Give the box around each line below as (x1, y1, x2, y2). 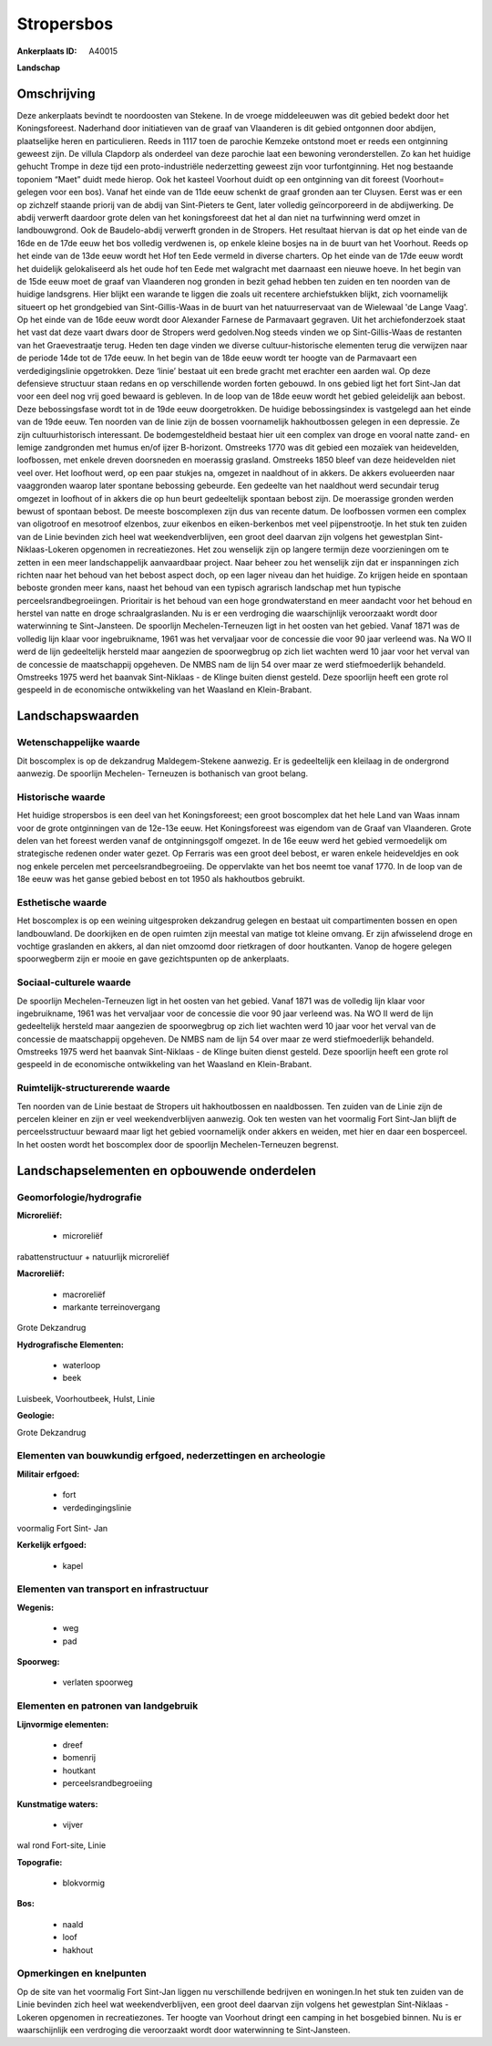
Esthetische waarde (16, 896, 108, 909)
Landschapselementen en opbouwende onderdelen (16, 1163, 316, 1179)
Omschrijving (16, 86, 96, 101)
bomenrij (62, 1752, 96, 1763)
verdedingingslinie (62, 1501, 132, 1513)
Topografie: (16, 1856, 63, 1867)
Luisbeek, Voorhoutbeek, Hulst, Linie (16, 1393, 155, 1404)
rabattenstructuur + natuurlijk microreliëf (16, 1251, 170, 1262)
